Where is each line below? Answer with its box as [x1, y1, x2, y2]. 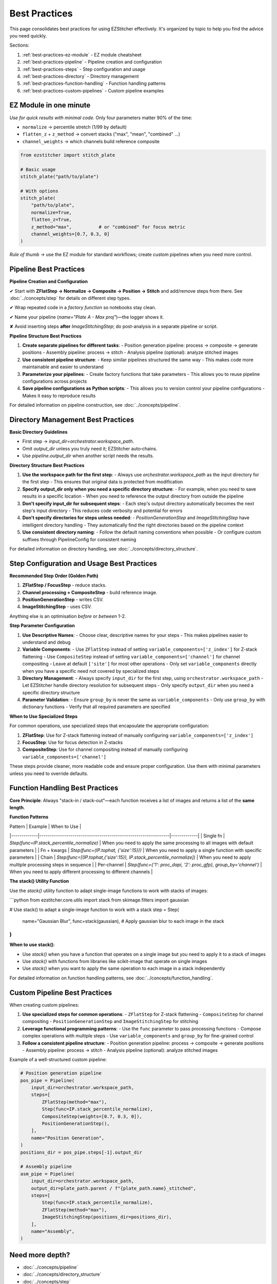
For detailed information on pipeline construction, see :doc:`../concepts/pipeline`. [9, 402, 181, 408]
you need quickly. [9, 32, 47, 39]
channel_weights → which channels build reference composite [22, 138, 160, 144]
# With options [20, 188, 58, 194]
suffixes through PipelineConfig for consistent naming [22, 536, 136, 542]
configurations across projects [22, 378, 87, 384]
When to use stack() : [9, 941, 55, 948]
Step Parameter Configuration [9, 622, 75, 629]
